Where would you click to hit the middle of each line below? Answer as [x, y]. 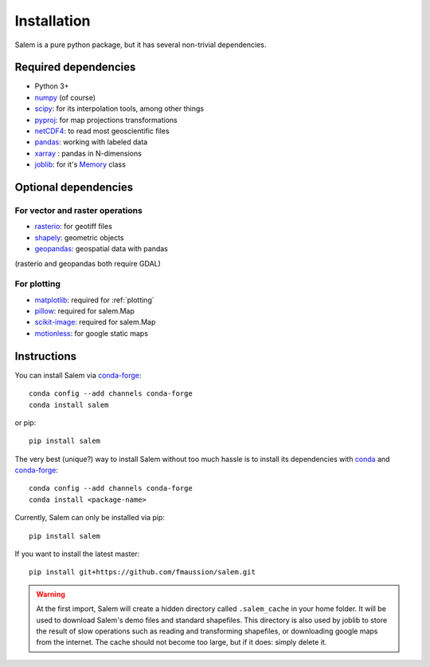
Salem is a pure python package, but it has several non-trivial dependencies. [141, 45]
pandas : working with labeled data [91, 142]
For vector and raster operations [78, 210]
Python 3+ [52, 86]
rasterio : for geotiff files [74, 227]
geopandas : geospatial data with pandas [102, 249]
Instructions [46, 356]
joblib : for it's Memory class [80, 164]
